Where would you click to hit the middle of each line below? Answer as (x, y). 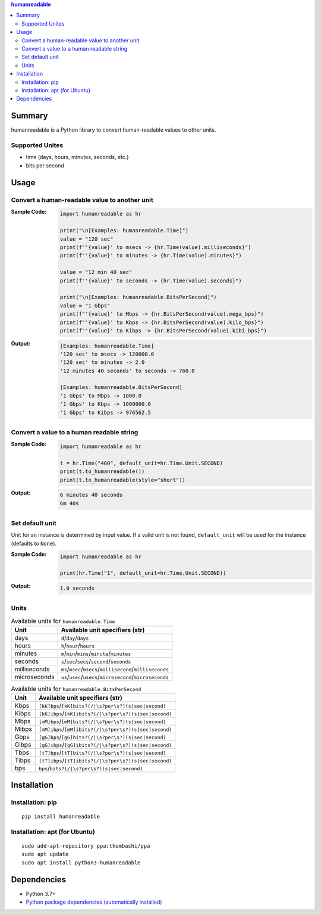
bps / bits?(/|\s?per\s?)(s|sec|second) (91, 768)
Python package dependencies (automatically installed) (94, 902)
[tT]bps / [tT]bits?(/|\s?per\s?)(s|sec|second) (103, 752)
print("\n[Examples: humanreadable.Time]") (124, 231)
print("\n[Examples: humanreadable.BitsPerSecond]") (138, 297)
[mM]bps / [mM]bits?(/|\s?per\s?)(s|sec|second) (103, 721)
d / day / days (75, 638)
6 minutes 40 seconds (91, 495)
